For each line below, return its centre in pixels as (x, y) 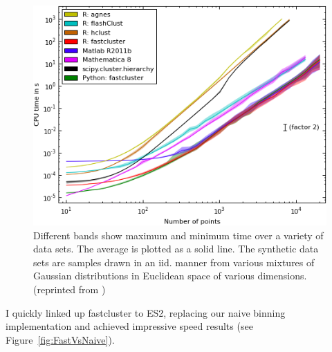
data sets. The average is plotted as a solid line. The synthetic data (176, 249)
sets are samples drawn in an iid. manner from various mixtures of (174, 262)
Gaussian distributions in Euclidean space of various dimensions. (170, 276)
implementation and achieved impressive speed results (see (129, 326)
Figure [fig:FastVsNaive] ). (60, 339)
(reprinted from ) (70, 289)
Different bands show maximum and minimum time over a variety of (178, 235)
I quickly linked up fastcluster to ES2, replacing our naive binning (146, 312)
